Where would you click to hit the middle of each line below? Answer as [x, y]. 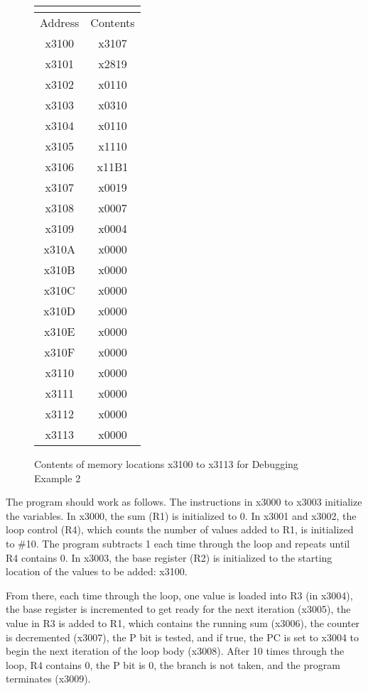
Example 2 [58, 478]
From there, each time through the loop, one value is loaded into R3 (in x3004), [179, 595]
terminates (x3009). [48, 679]
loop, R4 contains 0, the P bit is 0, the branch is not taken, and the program [173, 664]
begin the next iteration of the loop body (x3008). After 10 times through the [175, 651]
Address [60, 22]
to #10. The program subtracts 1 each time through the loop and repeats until [178, 543]
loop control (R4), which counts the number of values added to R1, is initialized [180, 529]
